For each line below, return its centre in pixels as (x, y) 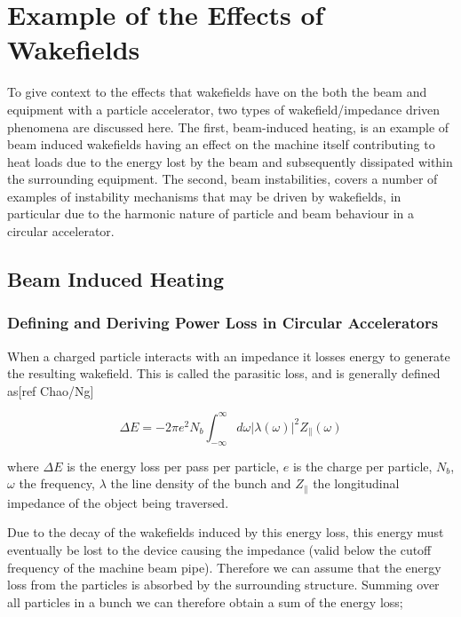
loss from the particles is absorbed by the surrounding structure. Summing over (223, 585)
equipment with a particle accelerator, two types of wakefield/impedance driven (224, 109)
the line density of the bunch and (201, 483)
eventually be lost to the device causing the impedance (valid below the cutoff (219, 549)
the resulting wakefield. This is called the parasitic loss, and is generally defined (224, 373)
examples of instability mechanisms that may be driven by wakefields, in (204, 196)
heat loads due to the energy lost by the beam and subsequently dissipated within (230, 161)
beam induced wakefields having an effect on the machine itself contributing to (221, 144)
